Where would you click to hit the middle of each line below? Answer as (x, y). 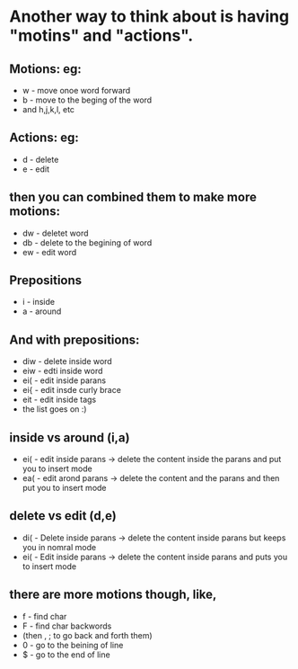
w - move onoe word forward (76, 90)
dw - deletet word (55, 233)
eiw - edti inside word (62, 371)
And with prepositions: (74, 339)
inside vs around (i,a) (70, 437)
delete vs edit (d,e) (63, 516)
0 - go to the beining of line (73, 645)
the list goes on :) (54, 409)
